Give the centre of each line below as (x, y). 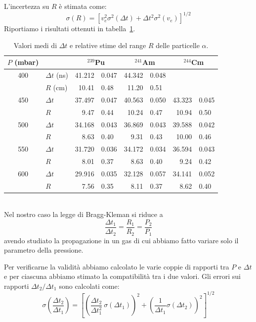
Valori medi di (35, 45)
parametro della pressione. (44, 250)
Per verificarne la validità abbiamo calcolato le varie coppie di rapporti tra (117, 266)
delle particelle (178, 45)
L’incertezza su (27, 6)
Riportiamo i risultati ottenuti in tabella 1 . (70, 28)
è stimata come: (83, 6)
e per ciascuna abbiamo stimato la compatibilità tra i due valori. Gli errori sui (122, 276)
